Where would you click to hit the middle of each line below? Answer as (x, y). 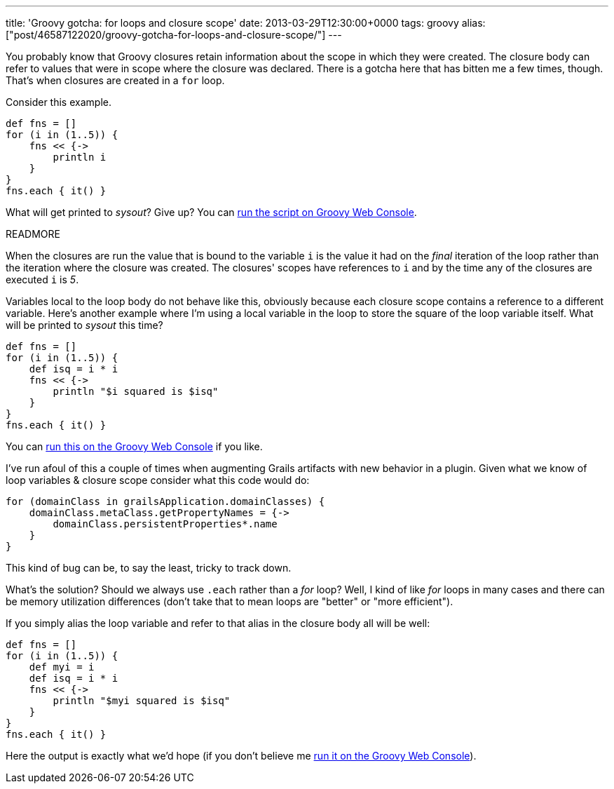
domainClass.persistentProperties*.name (165, 524)
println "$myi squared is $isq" (142, 701)
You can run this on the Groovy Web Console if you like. (134, 446)
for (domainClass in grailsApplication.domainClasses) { (165, 501)
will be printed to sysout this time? (84, 325)
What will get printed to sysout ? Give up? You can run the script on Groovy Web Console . (211, 212)
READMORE (33, 234)
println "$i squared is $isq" (136, 391)
